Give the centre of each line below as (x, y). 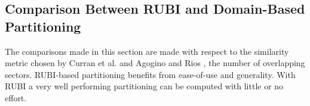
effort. (16, 97)
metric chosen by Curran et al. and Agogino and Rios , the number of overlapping (155, 63)
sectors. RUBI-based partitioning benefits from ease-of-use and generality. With (150, 74)
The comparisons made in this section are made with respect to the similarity (147, 51)
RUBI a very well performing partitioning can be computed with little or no (144, 86)
